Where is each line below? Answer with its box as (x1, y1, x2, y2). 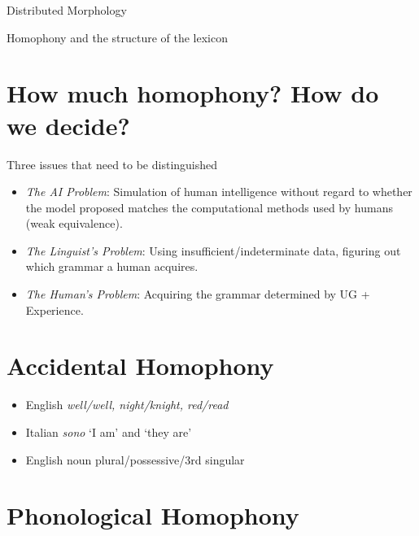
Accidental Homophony (7, 349, 274, 382)
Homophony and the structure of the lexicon (7, 28, 229, 46)
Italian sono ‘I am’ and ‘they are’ (25, 423, 192, 440)
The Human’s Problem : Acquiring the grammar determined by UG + (25, 285, 370, 303)
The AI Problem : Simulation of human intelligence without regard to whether (25, 183, 412, 200)
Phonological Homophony (7, 499, 299, 532)
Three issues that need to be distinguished (7, 155, 218, 172)
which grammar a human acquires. (25, 258, 199, 275)
